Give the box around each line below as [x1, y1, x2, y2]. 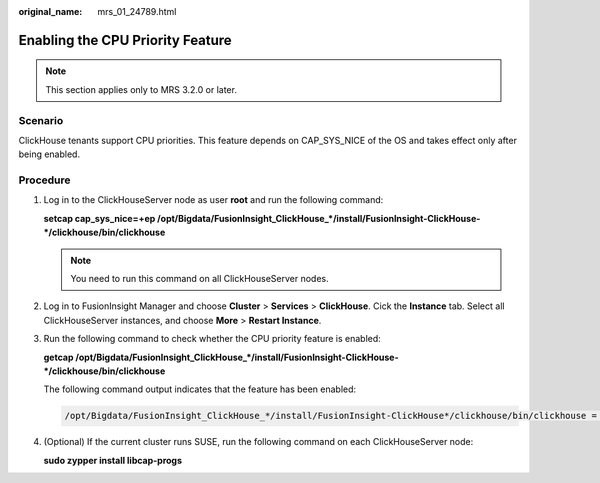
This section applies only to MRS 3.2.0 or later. [45, 83, 237, 95]
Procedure [18, 173, 71, 187]
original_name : [18, 6, 83, 17]
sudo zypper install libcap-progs [43, 454, 183, 466]
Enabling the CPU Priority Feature [18, 31, 232, 49]
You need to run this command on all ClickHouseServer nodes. [70, 273, 329, 285]
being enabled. [18, 148, 80, 160]
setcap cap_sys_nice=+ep [43, 212, 156, 224]
